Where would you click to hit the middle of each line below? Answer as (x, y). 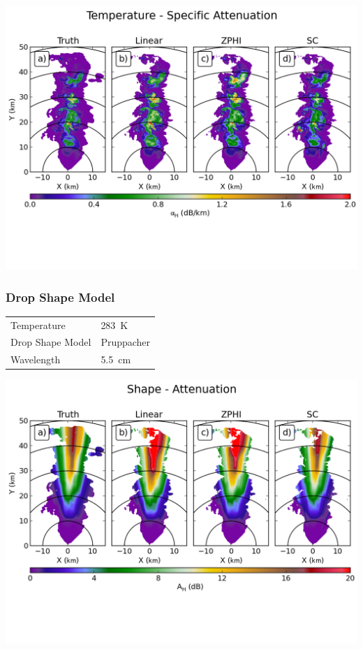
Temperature (38, 324)
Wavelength (36, 359)
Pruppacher (126, 342)
